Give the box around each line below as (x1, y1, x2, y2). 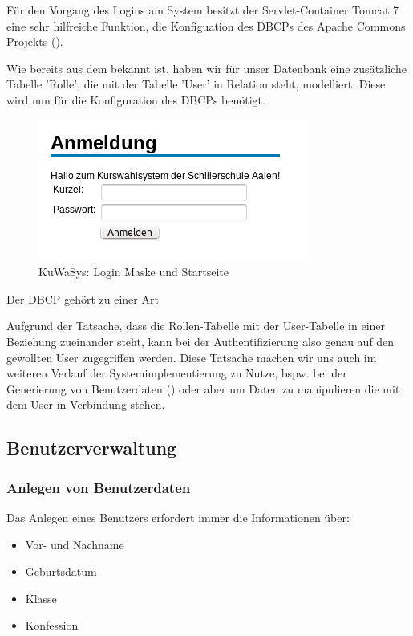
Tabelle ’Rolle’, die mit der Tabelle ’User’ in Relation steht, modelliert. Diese (6, 75, 386, 92)
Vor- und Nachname (25, 536, 124, 552)
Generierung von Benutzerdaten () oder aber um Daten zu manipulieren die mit (6, 380, 400, 397)
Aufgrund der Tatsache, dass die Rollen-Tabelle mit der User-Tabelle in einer (6, 317, 386, 334)
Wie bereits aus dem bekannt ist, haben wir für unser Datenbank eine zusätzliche (6, 59, 407, 76)
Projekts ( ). (6, 33, 63, 50)
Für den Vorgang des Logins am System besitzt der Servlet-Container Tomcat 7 (6, 2, 399, 18)
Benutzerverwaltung (6, 435, 177, 460)
